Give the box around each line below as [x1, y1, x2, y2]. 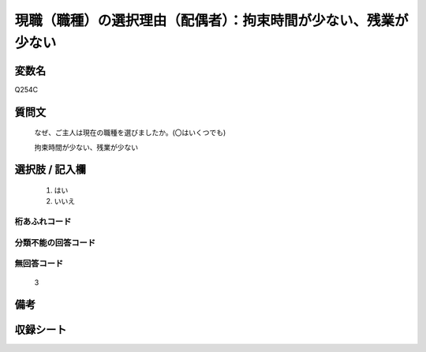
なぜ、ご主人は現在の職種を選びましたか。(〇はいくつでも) [34, 128, 226, 137]
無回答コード [14, 258, 64, 269]
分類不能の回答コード [14, 237, 96, 248]
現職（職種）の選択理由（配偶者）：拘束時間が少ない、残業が [14, 12, 409, 29]
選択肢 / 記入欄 [14, 163, 87, 177]
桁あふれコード [14, 216, 72, 227]
